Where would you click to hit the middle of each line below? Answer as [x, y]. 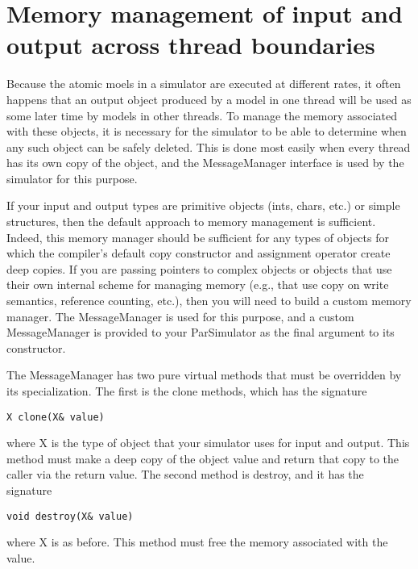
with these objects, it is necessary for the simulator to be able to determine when [207, 131]
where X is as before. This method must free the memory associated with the [197, 542]
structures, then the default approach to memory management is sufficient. [191, 222]
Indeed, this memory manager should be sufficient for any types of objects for [198, 237]
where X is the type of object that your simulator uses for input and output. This [208, 443]
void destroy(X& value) [70, 516]
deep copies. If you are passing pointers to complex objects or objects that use [199, 268]
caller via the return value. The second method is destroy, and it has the [185, 474]
